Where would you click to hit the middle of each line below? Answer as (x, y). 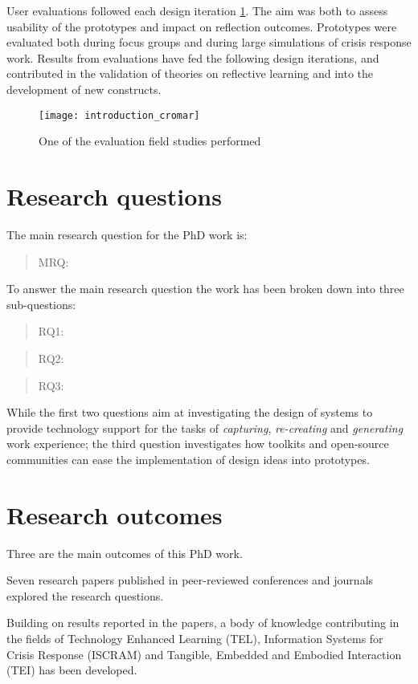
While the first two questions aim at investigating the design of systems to (190, 412)
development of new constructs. (84, 89)
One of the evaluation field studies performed (150, 141)
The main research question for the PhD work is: (127, 234)
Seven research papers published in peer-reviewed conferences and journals (190, 580)
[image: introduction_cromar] (119, 115)
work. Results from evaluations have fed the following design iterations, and (193, 57)
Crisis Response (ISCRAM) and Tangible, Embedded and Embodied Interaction (204, 654)
